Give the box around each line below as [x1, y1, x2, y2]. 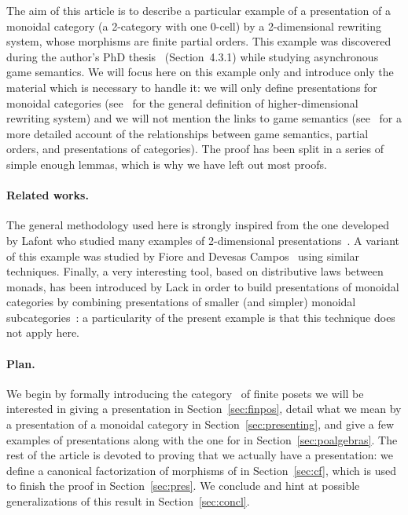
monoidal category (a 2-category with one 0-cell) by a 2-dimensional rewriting [6, 17, 381, 34]
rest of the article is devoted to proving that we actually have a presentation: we [6, 447, 393, 463]
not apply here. [6, 324, 80, 341]
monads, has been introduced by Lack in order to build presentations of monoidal [6, 278, 399, 294]
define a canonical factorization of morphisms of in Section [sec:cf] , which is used [6, 462, 396, 478]
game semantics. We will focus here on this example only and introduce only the [6, 64, 394, 80]
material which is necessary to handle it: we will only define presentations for [6, 79, 377, 95]
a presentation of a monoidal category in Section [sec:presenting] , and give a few [6, 416, 395, 433]
